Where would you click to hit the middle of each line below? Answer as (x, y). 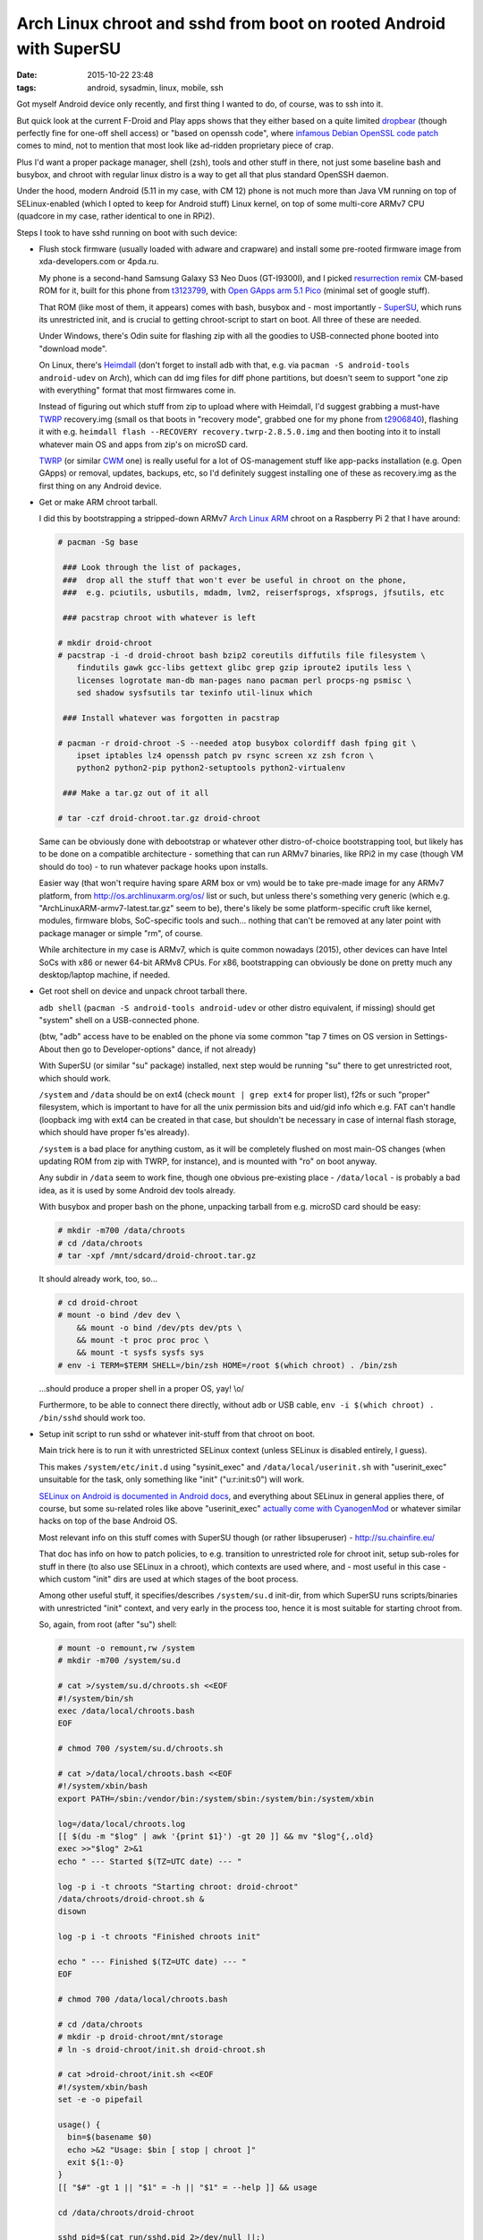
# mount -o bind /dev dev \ (119, 1315)
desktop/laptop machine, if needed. (105, 974)
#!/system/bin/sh (96, 1698)
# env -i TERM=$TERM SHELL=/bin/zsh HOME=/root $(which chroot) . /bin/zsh (228, 1365)
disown (72, 1912)
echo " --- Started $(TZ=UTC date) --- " (150, 1861)
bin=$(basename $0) (110, 2137)
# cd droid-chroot (98, 1302)
